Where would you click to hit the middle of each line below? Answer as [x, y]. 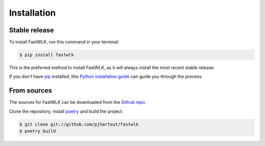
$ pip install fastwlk [47, 55]
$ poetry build [38, 131]
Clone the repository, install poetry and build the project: [66, 111]
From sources [31, 91]
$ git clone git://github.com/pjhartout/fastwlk [79, 124]
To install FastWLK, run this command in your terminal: [64, 42]
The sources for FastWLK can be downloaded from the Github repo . [78, 102]
